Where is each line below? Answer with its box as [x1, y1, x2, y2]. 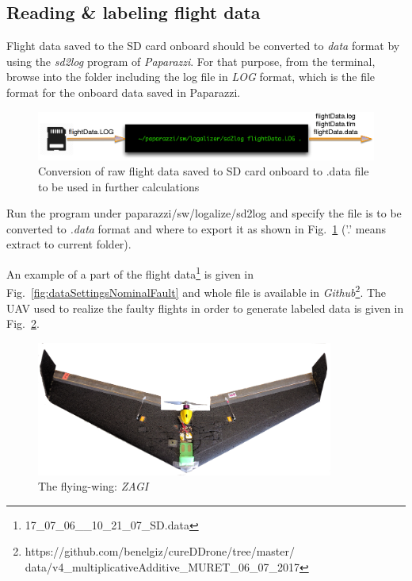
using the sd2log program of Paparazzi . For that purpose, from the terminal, [6, 52, 376, 69]
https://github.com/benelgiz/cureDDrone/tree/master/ [25, 543, 296, 560]
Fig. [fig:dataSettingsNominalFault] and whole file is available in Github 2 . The [6, 282, 387, 300]
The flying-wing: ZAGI [38, 478, 149, 494]
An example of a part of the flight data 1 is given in [6, 264, 254, 282]
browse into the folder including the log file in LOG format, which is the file [6, 68, 376, 85]
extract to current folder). [6, 236, 132, 252]
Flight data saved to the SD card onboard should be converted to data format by [6, 37, 400, 54]
